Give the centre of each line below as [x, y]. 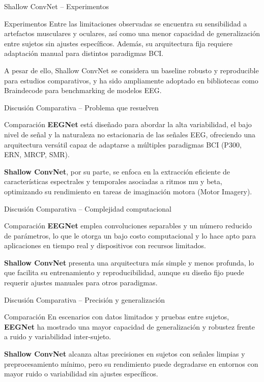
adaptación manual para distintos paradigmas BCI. [84, 53]
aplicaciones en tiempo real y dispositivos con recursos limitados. [105, 245]
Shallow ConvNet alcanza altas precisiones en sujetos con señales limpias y [125, 354]
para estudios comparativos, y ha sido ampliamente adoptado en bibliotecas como [131, 80]
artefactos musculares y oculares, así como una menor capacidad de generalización [132, 33]
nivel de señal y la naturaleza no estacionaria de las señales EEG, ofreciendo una [130, 134]
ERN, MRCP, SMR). [37, 154]
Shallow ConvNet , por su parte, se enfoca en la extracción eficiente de [117, 171]
